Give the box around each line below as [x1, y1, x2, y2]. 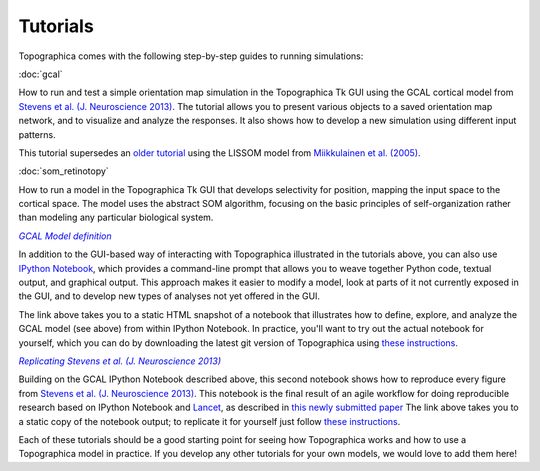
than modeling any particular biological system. [18, 211, 214, 224]
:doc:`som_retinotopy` [18, 165, 109, 177]
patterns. [18, 128, 56, 140]
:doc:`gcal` [18, 68, 64, 80]
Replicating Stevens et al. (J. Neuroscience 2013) [18, 355, 222, 367]
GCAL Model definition [18, 230, 112, 242]
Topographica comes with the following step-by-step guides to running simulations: [18, 50, 364, 62]
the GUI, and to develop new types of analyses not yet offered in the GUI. [18, 290, 320, 302]
